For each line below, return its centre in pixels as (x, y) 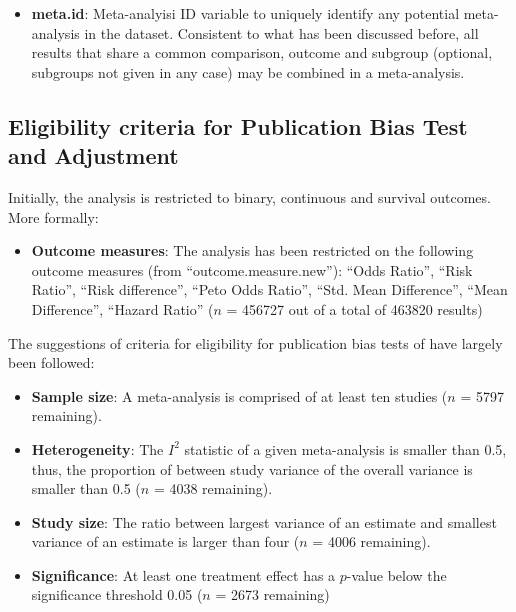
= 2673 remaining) (272, 594)
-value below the (396, 574)
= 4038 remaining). (213, 488)
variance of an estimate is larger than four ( (165, 541)
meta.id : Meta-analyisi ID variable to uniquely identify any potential (245, 13)
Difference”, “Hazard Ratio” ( (122, 308)
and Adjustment (93, 155)
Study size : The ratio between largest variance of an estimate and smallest (264, 521)
